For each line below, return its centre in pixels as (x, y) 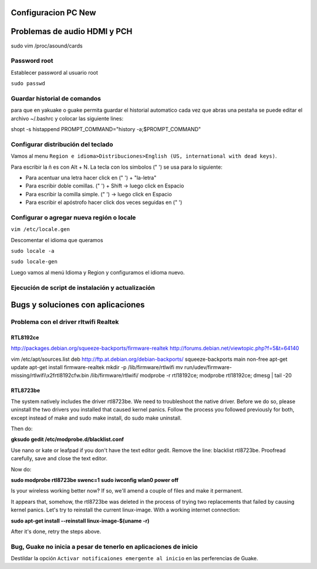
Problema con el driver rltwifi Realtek (65, 322)
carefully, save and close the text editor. (59, 458)
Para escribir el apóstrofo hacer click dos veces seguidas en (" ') (104, 202)
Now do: (21, 469)
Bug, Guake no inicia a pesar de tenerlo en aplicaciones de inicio (104, 547)
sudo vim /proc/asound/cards (47, 46)
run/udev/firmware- (208, 367)
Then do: (22, 429)
